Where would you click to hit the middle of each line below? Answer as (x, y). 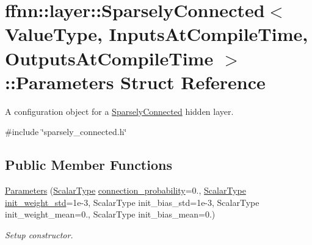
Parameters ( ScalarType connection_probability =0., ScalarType (125, 190)
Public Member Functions (89, 165)
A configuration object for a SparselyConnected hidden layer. (119, 111)
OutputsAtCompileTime (109, 58)
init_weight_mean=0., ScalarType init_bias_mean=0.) (110, 214)
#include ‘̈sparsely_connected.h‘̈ (66, 132)
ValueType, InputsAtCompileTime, (157, 34)
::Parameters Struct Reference (135, 82)
